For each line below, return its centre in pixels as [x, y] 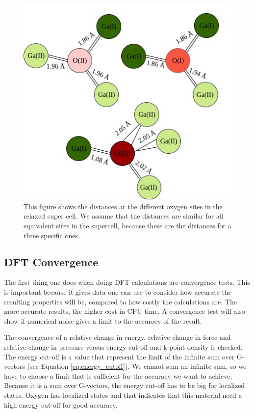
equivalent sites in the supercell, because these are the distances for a [127, 226]
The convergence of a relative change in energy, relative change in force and [117, 337]
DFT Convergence [51, 262]
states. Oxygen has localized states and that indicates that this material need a [123, 395]
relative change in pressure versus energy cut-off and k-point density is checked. [123, 346]
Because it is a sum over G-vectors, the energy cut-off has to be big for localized [125, 385]
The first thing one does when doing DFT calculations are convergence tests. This [127, 282]
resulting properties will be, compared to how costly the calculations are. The [120, 301]
